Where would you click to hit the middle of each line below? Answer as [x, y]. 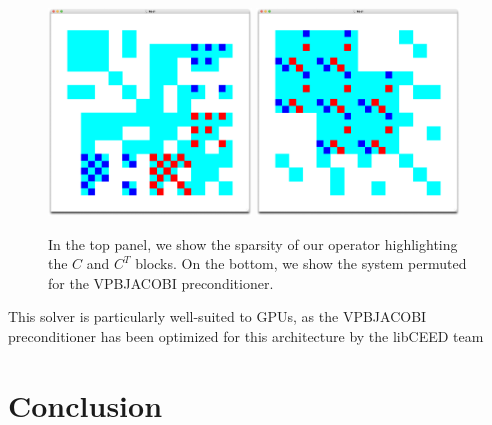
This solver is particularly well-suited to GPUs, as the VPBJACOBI [217, 316]
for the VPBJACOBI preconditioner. [161, 282]
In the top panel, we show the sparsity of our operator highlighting [253, 243]
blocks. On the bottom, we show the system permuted [301, 263]
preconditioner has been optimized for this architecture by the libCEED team [246, 335]
